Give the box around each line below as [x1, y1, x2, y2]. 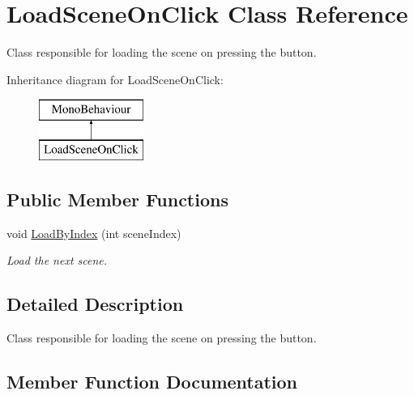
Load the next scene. [6, 252, 108, 269]
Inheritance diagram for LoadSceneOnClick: [6, 70, 224, 87]
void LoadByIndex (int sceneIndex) [6, 224, 181, 241]
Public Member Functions [6, 186, 228, 211]
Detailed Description [6, 291, 184, 316]
